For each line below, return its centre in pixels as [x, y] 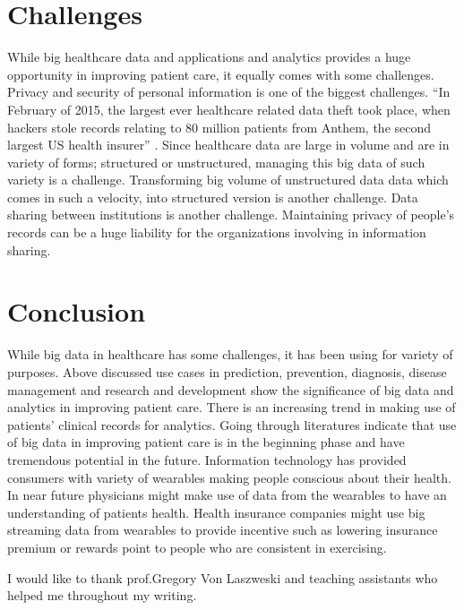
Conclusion [77, 311]
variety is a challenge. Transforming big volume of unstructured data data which [228, 180]
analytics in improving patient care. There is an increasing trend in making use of [232, 407]
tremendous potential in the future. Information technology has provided [207, 459]
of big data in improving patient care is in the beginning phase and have [206, 442]
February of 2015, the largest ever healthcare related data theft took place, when [229, 109]
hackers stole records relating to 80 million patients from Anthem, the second [219, 127]
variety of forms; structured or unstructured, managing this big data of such [216, 162]
